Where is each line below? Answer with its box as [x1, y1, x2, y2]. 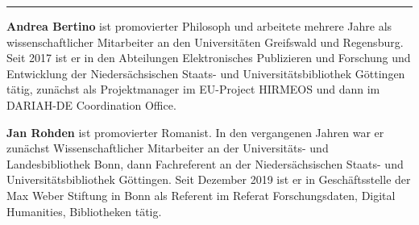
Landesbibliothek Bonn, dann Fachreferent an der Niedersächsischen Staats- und [6, 155, 404, 172]
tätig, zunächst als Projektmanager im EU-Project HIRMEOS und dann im [6, 81, 380, 98]
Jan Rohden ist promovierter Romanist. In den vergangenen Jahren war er [6, 123, 384, 140]
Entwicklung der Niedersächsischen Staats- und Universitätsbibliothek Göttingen [6, 65, 405, 81]
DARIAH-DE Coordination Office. [6, 96, 176, 113]
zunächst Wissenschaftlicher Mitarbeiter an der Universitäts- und [6, 140, 329, 156]
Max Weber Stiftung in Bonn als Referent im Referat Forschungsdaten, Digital [6, 186, 396, 203]
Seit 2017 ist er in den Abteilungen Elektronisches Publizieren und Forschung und [6, 49, 411, 66]
